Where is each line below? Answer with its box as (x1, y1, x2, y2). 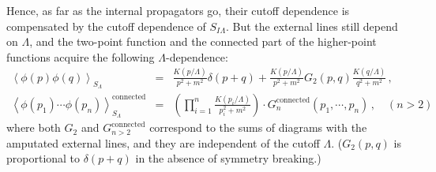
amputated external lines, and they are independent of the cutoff (6, 134, 320, 151)
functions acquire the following (6, 48, 155, 65)
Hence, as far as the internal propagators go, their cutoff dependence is (6, 2, 350, 18)
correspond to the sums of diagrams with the (149, 119, 367, 136)
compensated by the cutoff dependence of (6, 17, 206, 34)
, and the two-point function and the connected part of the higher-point (29, 33, 377, 50)
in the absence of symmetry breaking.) (135, 150, 321, 166)
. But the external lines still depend (226, 17, 398, 34)
